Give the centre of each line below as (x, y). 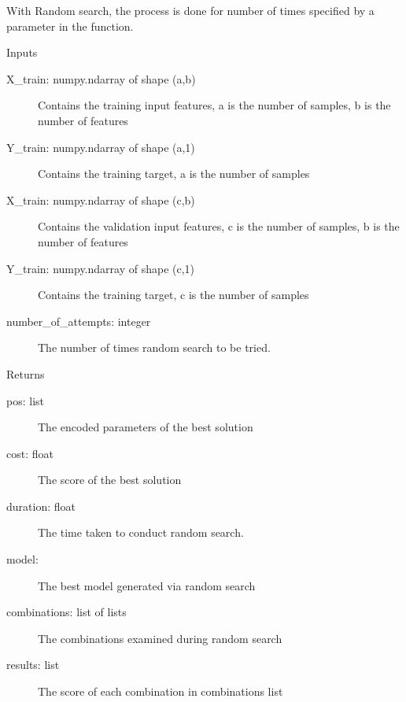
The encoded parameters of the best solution (146, 427)
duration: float (41, 506)
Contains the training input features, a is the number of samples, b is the (214, 105)
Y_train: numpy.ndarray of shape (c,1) (101, 268)
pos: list (25, 400)
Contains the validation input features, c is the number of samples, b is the (219, 226)
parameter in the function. (70, 26)
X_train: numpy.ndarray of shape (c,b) (101, 200)
